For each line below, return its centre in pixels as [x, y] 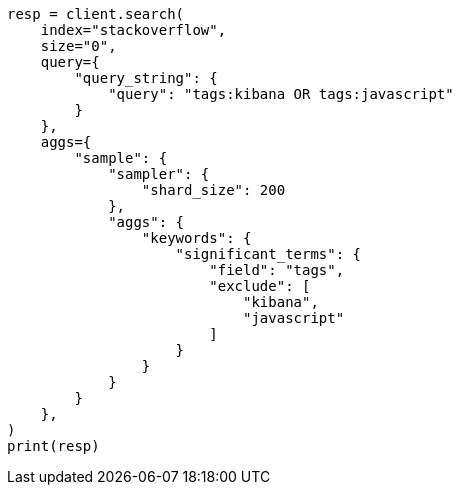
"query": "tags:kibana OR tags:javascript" [281, 94]
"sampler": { [159, 174]
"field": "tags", [277, 270]
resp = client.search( [96, 14]
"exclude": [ [260, 286]
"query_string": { [146, 78]
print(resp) [53, 446]
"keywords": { [196, 238]
